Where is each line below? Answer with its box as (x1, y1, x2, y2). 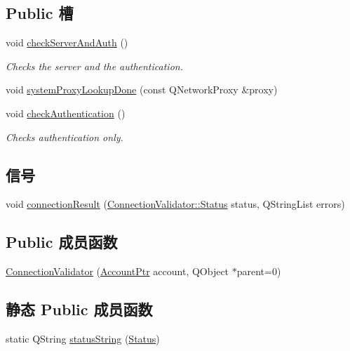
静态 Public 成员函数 (6, 298, 153, 320)
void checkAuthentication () (6, 105, 126, 120)
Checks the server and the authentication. (6, 58, 183, 73)
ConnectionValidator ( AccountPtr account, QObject (6, 264, 229, 279)
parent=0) (236, 264, 281, 279)
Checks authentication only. (6, 129, 123, 144)
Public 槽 (6, 2, 74, 24)
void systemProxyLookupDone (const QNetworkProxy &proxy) (6, 82, 278, 97)
